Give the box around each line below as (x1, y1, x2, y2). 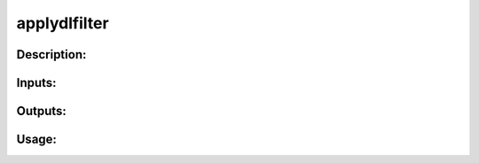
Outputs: (16, 104, 67, 119)
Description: (16, 47, 87, 62)
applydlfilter (16, 13, 110, 33)
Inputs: (16, 75, 57, 90)
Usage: (16, 132, 58, 147)
